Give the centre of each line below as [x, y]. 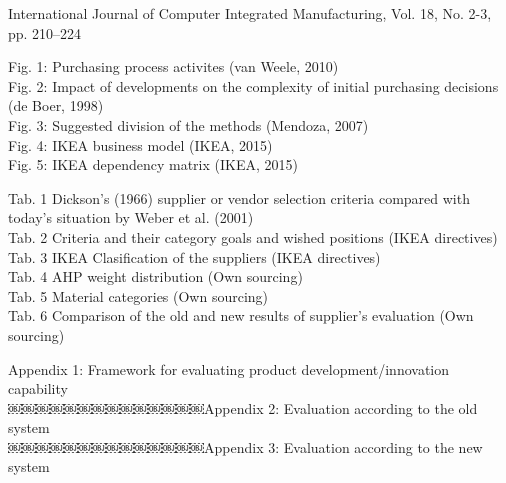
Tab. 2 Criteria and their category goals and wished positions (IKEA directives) [253, 236]
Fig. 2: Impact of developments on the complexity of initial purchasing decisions [253, 85]
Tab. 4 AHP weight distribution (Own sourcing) [155, 276]
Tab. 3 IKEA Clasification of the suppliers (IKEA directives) [194, 256]
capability [38, 388]
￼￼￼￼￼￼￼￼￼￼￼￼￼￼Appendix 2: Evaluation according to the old [243, 407]
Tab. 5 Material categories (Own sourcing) [138, 295]
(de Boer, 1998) [56, 105]
